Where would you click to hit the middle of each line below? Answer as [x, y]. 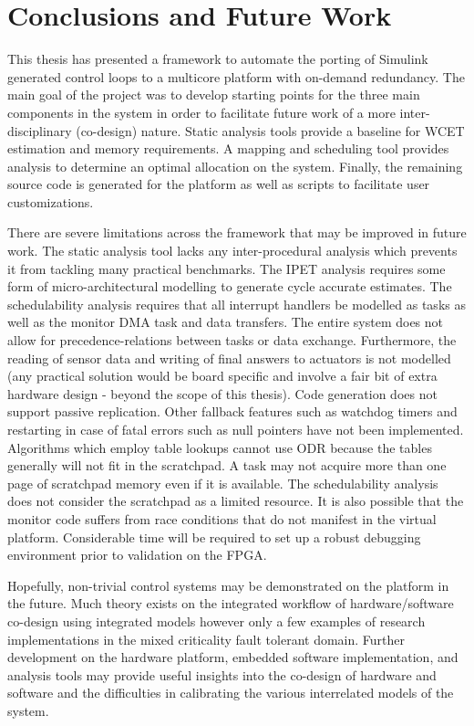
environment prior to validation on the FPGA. [137, 555]
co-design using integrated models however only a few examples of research [216, 621]
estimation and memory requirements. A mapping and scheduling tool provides [228, 148]
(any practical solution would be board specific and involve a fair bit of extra [222, 376]
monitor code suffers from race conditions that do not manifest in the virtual [222, 518]
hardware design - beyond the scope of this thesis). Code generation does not [222, 393]
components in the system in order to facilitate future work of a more [201, 112]
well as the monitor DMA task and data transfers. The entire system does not [226, 322]
